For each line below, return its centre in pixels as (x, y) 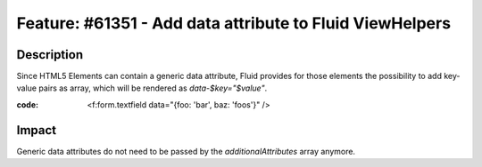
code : (28, 104)
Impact (37, 130)
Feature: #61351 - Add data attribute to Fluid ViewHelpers (233, 23)
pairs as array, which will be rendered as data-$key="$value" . (153, 88)
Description (50, 55)
